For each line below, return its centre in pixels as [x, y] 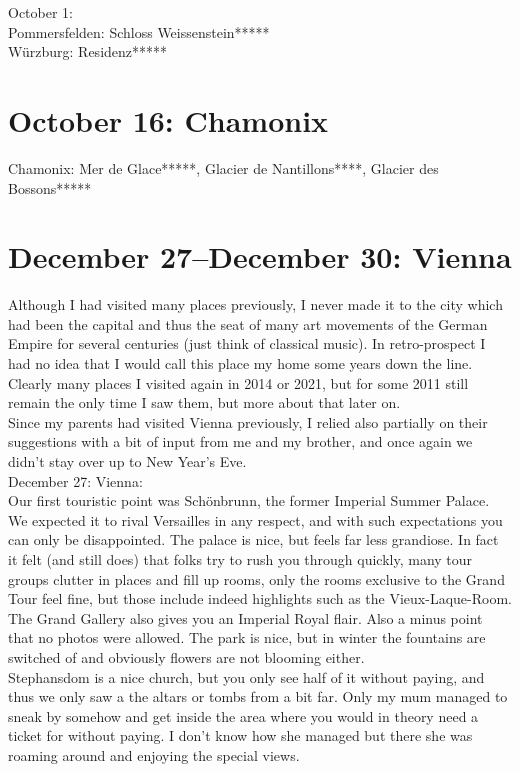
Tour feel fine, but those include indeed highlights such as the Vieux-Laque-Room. [260, 598]
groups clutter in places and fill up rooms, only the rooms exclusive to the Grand [256, 578]
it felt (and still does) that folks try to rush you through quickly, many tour [240, 558]
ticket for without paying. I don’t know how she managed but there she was [240, 735]
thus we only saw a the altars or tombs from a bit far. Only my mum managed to [258, 696]
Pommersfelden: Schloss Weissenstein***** [139, 31]
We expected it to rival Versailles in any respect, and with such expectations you [255, 519]
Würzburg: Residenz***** [88, 51]
